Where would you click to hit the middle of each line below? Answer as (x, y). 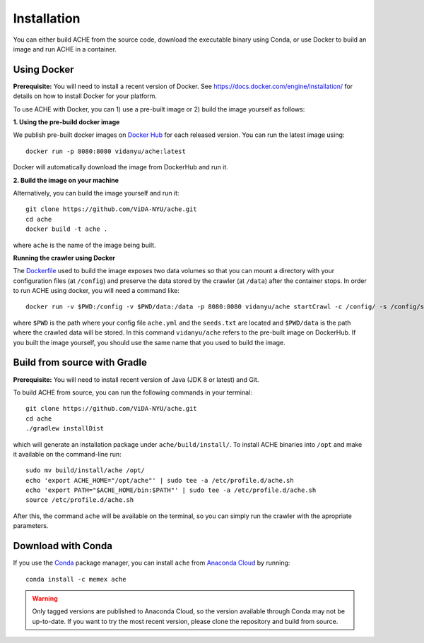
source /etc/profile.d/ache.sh (80, 500)
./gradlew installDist (65, 428)
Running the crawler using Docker (64, 258)
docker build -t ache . (67, 229)
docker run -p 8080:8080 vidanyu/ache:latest (106, 151)
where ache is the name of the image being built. (84, 245)
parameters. (31, 526)
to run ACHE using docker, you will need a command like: (96, 291)
